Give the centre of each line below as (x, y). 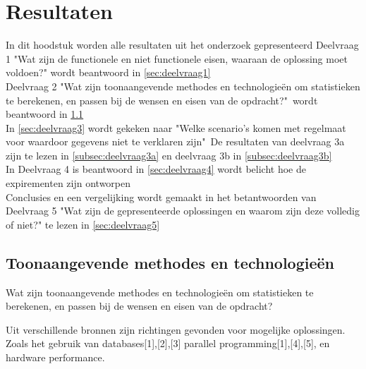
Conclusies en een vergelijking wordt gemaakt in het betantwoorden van (161, 196)
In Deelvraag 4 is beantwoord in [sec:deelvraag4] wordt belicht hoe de (156, 169)
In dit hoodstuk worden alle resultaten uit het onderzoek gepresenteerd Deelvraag (182, 45)
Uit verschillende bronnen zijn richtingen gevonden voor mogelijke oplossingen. (176, 329)
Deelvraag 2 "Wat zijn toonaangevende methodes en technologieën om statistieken (183, 86)
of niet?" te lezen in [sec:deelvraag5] (83, 224)
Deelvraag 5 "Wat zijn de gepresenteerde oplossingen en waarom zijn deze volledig (183, 211)
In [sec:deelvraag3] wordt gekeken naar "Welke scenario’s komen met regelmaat (176, 127)
